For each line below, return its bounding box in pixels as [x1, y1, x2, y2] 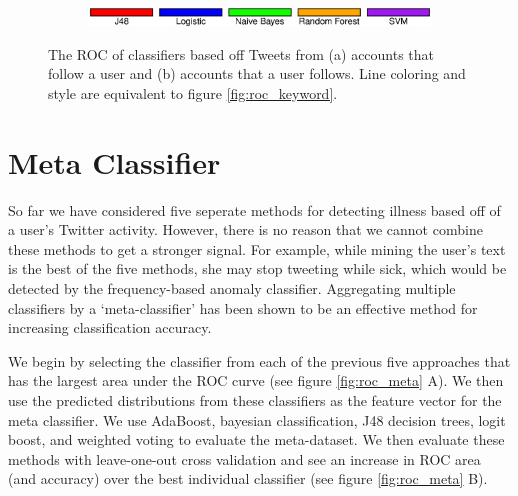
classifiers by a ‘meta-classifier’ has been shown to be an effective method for [8, 297, 478, 318]
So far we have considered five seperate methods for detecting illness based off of [8, 199, 501, 220]
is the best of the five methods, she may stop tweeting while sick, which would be [8, 258, 507, 279]
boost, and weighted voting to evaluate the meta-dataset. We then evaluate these [8, 429, 505, 450]
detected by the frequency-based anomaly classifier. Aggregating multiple [8, 278, 456, 299]
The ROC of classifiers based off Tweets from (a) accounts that [48, 43, 435, 64]
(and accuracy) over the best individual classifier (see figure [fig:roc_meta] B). [8, 468, 488, 489]
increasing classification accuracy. [8, 317, 212, 338]
